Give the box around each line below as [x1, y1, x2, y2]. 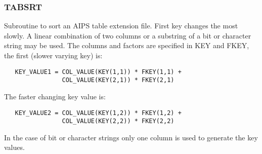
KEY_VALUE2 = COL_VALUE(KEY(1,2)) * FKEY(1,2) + [15, 109, 182, 117]
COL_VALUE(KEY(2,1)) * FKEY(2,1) [62, 76, 174, 84]
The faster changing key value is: [4, 91, 106, 101]
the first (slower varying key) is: [4, 50, 103, 60]
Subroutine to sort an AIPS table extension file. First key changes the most [4, 20, 238, 31]
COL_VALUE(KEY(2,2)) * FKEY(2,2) [62, 118, 174, 125]
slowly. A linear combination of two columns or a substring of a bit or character [4, 30, 251, 41]
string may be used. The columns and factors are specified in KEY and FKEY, [4, 40, 249, 51]
